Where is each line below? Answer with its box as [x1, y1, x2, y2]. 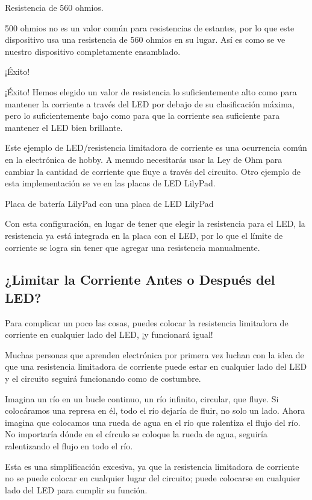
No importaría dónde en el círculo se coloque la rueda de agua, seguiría [5, 428, 267, 440]
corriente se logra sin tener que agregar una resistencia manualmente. [5, 241, 260, 253]
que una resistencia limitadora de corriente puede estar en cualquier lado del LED [5, 360, 307, 373]
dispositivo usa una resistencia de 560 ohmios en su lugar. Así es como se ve [5, 33, 285, 46]
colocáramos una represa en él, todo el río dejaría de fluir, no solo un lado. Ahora [5, 404, 305, 417]
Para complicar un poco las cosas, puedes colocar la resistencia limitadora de [5, 316, 289, 329]
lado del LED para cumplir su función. [5, 483, 148, 496]
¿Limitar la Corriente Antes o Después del [5, 270, 275, 289]
